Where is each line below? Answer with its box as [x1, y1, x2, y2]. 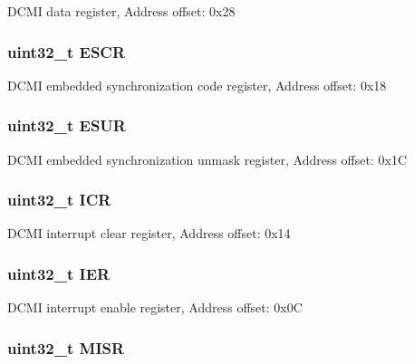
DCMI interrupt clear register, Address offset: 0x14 [7, 224, 291, 243]
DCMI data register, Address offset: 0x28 [7, 2, 236, 20]
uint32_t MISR [7, 336, 125, 359]
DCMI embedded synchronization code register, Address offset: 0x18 [7, 75, 387, 94]
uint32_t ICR [7, 188, 111, 211]
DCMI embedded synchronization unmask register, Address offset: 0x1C [7, 149, 408, 168]
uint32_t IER [7, 262, 111, 284]
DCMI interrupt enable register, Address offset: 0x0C [7, 298, 303, 317]
